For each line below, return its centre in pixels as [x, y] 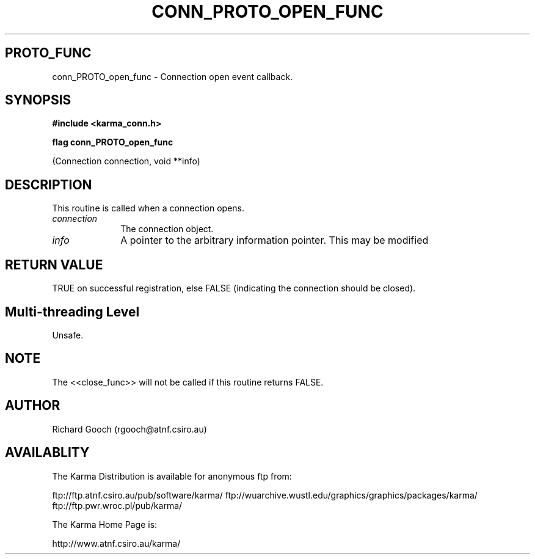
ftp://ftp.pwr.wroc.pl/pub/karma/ [117, 505]
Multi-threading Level [72, 312]
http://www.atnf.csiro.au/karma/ [116, 543]
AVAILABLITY [47, 453]
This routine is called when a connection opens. [148, 208]
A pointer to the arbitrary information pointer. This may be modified [275, 240]
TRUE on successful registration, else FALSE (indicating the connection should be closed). [234, 288]
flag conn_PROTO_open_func [113, 142]
